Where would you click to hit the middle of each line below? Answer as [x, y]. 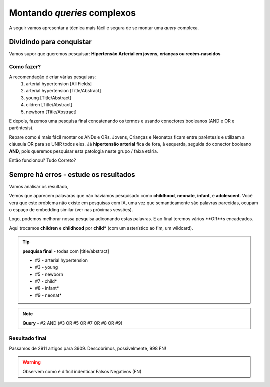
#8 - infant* [47, 288]
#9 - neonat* [48, 295]
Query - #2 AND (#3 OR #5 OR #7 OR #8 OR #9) [73, 323]
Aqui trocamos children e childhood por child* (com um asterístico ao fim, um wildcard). [101, 228]
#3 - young [47, 267]
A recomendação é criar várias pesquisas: [53, 77]
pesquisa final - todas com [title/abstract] [66, 251]
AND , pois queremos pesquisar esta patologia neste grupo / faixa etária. [84, 151]
